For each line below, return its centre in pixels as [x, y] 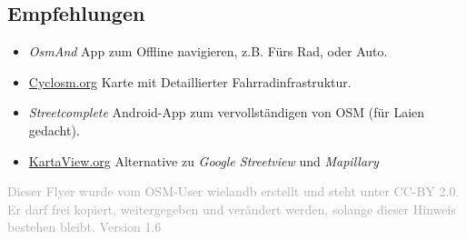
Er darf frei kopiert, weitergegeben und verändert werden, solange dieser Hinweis [232, 209]
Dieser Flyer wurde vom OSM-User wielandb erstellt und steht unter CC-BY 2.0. [233, 191]
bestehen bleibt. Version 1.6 [84, 227]
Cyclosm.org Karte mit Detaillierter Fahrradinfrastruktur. [190, 81]
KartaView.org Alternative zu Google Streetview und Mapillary [203, 160]
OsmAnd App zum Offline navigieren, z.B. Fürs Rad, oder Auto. [208, 51]
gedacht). [54, 129]
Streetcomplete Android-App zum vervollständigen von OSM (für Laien [227, 112]
